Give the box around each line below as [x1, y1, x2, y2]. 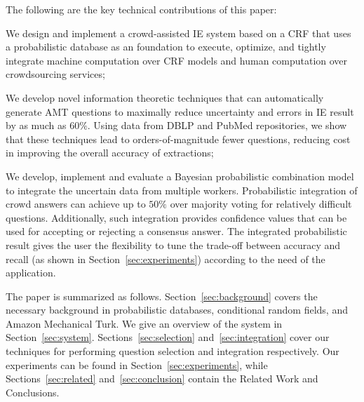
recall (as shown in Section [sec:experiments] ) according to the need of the [6, 251, 325, 266]
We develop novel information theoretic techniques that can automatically [6, 90, 324, 105]
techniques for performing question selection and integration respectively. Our [6, 344, 339, 359]
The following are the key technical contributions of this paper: [6, 2, 277, 16]
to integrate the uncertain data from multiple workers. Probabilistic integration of [6, 182, 358, 197]
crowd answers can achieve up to [6, 196, 146, 211]
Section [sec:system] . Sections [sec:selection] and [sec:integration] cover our [6, 330, 330, 344]
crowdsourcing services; [6, 67, 105, 81]
